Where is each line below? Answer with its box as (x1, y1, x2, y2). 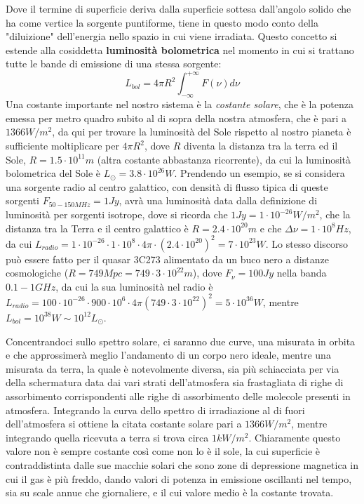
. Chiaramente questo (248, 430, 341, 444)
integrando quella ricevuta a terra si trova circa (6, 430, 209, 444)
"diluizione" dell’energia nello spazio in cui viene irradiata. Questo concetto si (6, 29, 337, 44)
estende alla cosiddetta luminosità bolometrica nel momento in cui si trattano (6, 42, 354, 57)
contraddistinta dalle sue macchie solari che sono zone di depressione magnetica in (6, 457, 358, 472)
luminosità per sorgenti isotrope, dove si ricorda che (6, 207, 228, 222)
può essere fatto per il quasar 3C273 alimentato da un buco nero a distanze (6, 251, 329, 266)
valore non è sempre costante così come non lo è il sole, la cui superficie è (6, 444, 321, 458)
